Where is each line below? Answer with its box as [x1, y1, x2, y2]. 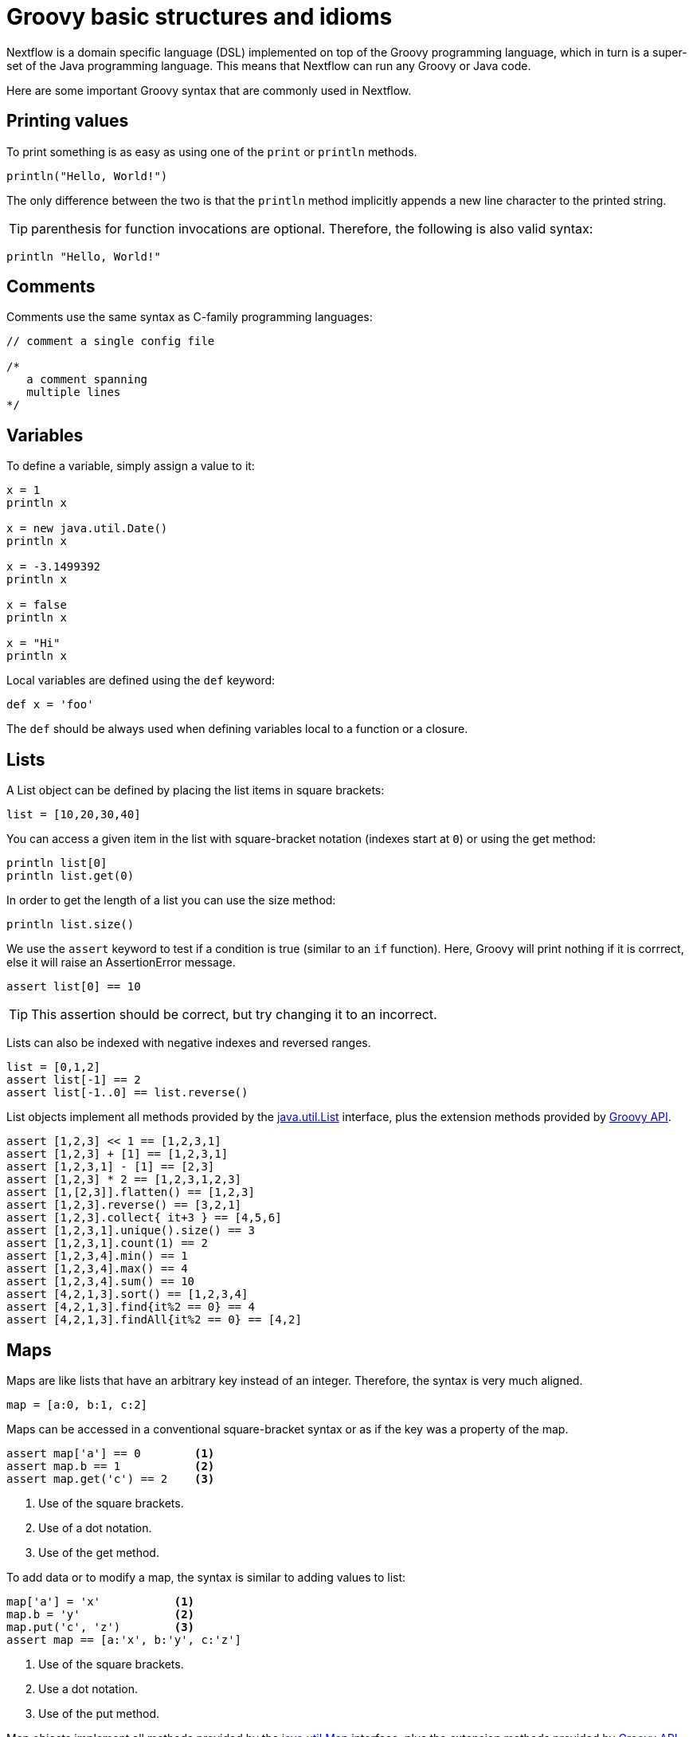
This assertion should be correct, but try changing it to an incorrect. [31, 1006, 437, 1023]
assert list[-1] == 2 [6, 1073, 141, 1087]
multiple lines [26, 386, 121, 399]
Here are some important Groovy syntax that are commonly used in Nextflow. [6, 83, 412, 97]
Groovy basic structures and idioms [6, 3, 393, 30]
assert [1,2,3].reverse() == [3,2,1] [6, 1198, 242, 1212]
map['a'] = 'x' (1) [6, 1594, 195, 1608]
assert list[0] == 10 [6, 980, 141, 994]
